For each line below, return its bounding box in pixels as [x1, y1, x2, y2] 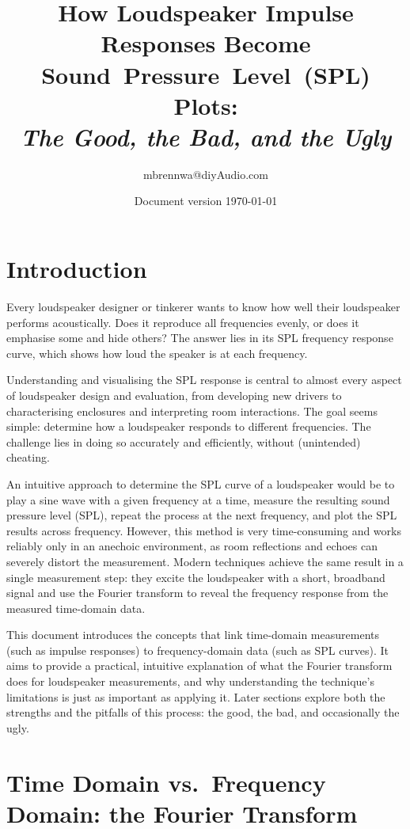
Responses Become [101, 27, 311, 59]
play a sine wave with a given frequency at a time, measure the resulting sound [6, 491, 390, 508]
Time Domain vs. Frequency [6, 766, 326, 798]
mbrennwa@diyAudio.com [143, 165, 268, 182]
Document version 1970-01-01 [134, 192, 278, 209]
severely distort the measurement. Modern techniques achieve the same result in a [6, 553, 404, 569]
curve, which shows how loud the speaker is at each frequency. [6, 344, 308, 361]
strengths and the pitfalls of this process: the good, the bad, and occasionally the [6, 704, 400, 721]
